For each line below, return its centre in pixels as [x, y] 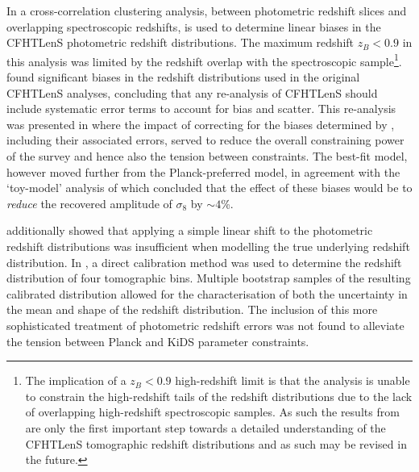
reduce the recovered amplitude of [89, 203]
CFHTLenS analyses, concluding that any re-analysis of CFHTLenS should [192, 92]
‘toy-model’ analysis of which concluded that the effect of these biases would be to [209, 188]
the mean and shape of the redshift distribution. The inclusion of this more [192, 309]
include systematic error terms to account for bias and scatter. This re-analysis [201, 109]
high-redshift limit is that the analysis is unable [292, 380]
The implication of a [76, 380]
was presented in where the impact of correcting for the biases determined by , [201, 124]
